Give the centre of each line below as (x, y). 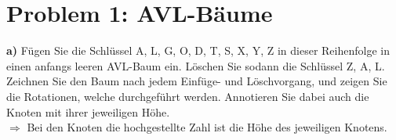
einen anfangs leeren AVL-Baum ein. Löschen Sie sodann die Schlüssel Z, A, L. (196, 65)
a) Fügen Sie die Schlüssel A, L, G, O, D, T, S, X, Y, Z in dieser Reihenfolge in (198, 50)
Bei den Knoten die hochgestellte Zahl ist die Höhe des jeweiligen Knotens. (207, 127)
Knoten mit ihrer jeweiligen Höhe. (88, 111)
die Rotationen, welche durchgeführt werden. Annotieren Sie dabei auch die (188, 96)
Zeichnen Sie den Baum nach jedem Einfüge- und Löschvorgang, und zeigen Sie (197, 81)
